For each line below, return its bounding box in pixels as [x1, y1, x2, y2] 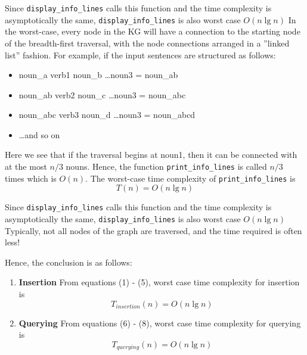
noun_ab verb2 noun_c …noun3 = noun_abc [18, 88, 186, 101]
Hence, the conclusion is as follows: [5, 256, 132, 268]
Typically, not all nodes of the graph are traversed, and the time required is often [5, 224, 302, 236]
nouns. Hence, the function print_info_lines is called [66, 160, 267, 173]
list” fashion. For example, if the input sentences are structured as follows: [5, 48, 276, 61]
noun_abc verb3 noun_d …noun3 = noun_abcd [18, 108, 196, 121]
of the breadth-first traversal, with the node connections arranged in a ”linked [5, 36, 290, 49]
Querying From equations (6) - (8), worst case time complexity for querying [18, 316, 301, 329]
